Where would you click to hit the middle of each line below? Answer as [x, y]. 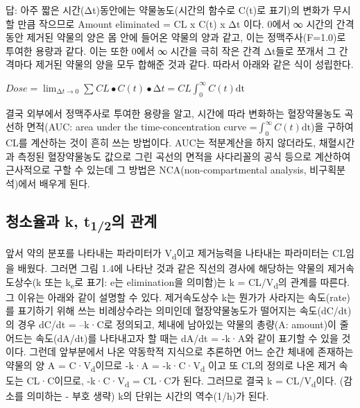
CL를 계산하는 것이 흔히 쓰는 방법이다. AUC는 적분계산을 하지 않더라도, [161, 143]
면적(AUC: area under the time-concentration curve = [142, 127]
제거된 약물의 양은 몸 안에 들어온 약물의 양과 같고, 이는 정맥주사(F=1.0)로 [186, 37]
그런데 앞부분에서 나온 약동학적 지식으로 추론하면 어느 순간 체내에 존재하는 [191, 351]
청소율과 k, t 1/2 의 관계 [82, 222]
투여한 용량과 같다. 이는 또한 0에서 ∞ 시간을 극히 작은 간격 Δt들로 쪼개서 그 [171, 50]
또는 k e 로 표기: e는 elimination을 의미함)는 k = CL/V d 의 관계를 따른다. [197, 282]
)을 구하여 [332, 127]
